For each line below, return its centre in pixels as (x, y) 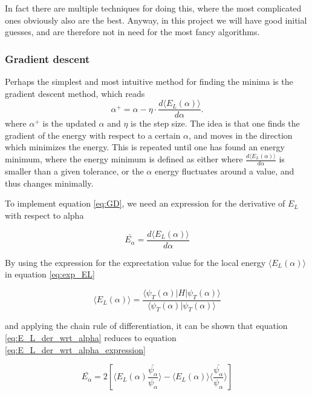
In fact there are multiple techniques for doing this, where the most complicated (153, 8)
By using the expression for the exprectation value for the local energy (135, 262)
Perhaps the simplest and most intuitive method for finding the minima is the (149, 81)
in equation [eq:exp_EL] (50, 274)
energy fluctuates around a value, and (224, 171)
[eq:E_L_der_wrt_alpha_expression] (75, 349)
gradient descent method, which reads (75, 93)
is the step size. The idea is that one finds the (215, 123)
